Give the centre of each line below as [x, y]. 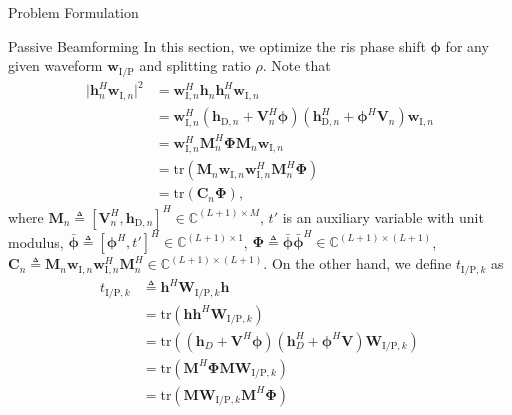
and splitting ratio [195, 65]
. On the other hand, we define [357, 263]
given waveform [55, 65]
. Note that [296, 65]
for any [467, 45]
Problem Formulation [73, 12]
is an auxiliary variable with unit [383, 216]
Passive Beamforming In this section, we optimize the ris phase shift [217, 45]
